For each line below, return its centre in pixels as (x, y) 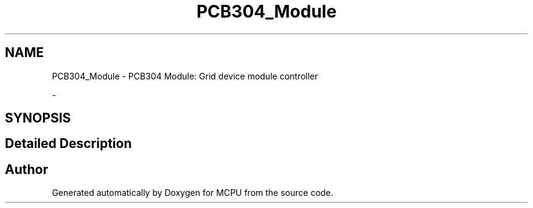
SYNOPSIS (38, 118)
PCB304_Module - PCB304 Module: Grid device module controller (185, 76)
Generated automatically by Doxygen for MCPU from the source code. (193, 193)
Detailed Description (68, 144)
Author (26, 169)
